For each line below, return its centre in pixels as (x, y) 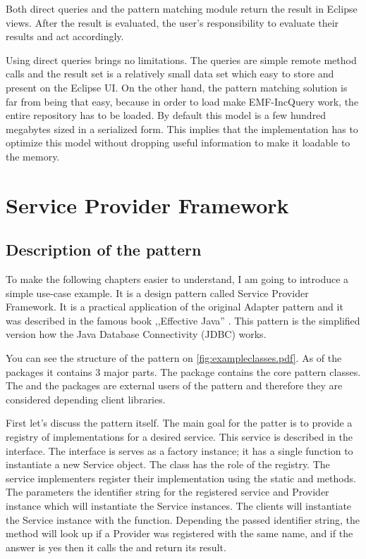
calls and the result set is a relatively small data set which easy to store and (170, 74)
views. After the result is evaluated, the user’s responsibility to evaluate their (172, 22)
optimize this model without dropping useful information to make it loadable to (178, 143)
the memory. (33, 156)
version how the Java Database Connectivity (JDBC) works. (136, 334)
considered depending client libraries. (86, 399)
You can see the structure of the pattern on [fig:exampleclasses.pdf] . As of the (174, 358)
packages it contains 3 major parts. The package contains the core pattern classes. (183, 371)
